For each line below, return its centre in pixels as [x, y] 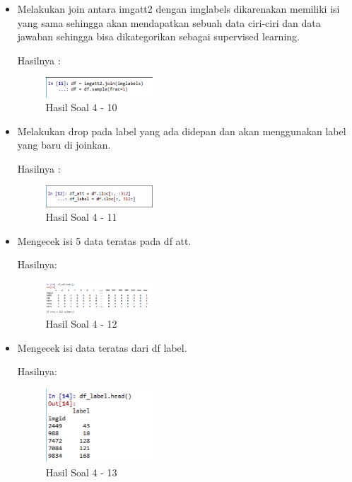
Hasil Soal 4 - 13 [81, 472]
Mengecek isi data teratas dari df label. [102, 347]
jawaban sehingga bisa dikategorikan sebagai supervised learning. [158, 36]
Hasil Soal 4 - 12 [81, 324]
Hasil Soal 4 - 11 [81, 217]
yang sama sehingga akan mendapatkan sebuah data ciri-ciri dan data [169, 22]
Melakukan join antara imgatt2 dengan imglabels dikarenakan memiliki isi [178, 8]
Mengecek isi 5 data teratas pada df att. [104, 240]
